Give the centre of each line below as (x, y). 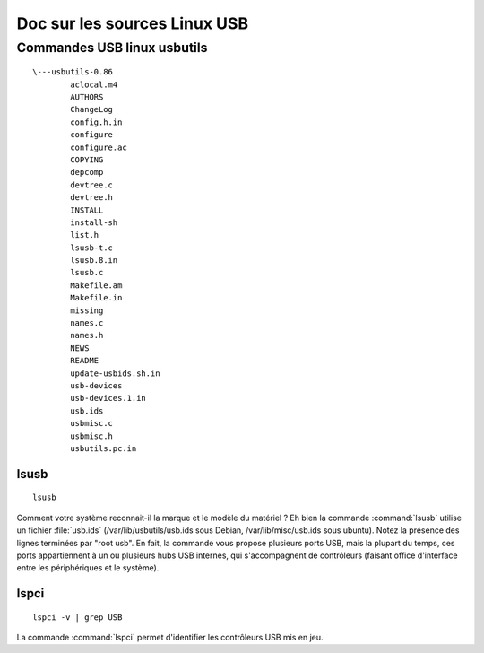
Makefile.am (96, 285)
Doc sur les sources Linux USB (133, 23)
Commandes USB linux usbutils (112, 48)
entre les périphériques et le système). (88, 568)
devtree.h (92, 198)
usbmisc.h (92, 436)
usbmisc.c (92, 423)
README (85, 361)
